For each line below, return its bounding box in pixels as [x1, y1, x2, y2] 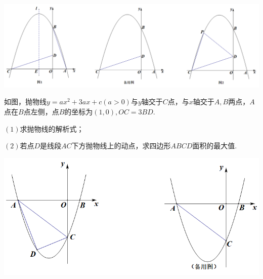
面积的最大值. [192, 140, 237, 151]
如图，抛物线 [4, 96, 47, 107]
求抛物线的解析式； [20, 123, 84, 134]
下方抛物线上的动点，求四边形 [71, 140, 171, 151]
